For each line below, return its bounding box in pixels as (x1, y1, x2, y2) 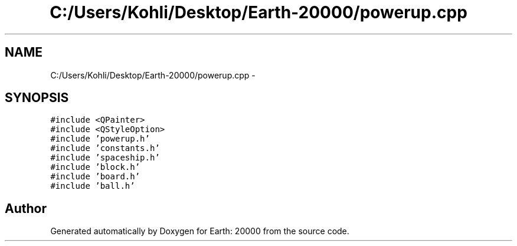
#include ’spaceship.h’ (50, 153, 160, 163)
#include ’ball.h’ (50, 181, 135, 191)
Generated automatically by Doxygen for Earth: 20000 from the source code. (50, 226, 349, 237)
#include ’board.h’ (50, 172, 140, 182)
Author (5, 201, 47, 216)
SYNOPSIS (5, 90, 69, 106)
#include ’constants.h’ (50, 143, 160, 153)
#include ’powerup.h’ (50, 134, 150, 144)
